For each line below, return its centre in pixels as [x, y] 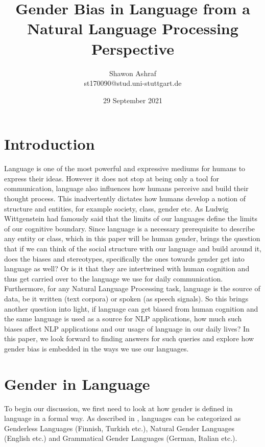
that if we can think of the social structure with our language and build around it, [133, 248]
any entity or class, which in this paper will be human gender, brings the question [132, 238]
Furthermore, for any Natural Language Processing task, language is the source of [132, 288]
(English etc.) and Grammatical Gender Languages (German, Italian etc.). [121, 438]
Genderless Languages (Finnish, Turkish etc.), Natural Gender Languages [119, 428]
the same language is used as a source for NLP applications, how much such [123, 319]
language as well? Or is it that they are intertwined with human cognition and [127, 268]
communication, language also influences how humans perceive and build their [126, 188]
